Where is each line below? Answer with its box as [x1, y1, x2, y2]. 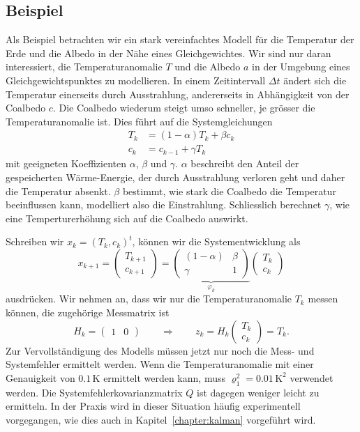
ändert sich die [283, 72, 347, 87]
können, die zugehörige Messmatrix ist [6, 304, 170, 319]
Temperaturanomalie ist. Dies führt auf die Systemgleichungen [6, 114, 273, 128]
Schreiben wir [6, 234, 64, 249]
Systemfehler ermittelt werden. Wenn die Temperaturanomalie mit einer [6, 357, 314, 371]
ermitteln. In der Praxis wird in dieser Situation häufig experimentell [6, 399, 301, 413]
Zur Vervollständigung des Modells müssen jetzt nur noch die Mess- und [6, 343, 315, 357]
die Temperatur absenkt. [6, 183, 111, 198]
